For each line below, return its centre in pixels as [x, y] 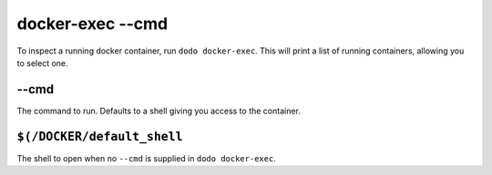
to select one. [42, 63]
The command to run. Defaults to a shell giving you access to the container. [159, 111]
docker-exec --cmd [92, 24]
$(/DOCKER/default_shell [100, 136]
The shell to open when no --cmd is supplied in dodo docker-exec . [147, 158]
